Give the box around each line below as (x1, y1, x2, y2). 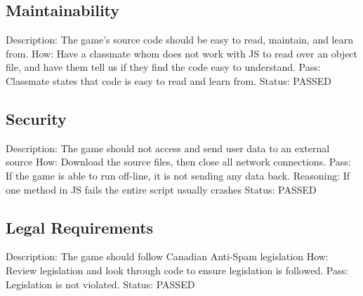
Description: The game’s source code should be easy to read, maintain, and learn (6, 32, 353, 47)
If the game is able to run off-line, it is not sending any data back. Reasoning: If (6, 168, 350, 182)
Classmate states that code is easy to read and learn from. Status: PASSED (6, 73, 332, 88)
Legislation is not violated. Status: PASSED (6, 276, 195, 291)
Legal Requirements (6, 216, 154, 238)
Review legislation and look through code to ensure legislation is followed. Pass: (6, 262, 348, 277)
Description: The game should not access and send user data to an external (6, 140, 330, 155)
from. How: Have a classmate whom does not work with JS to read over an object (6, 46, 358, 60)
